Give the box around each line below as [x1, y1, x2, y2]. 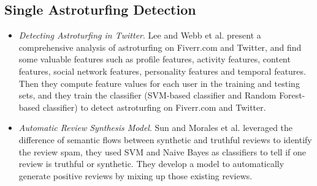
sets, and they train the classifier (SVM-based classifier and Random [18, 89, 277, 102]
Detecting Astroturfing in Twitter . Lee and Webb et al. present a [18, 29, 261, 42]
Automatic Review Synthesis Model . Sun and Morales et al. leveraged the [18, 121, 293, 134]
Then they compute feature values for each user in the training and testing [18, 76, 300, 89]
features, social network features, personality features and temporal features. [18, 64, 306, 77]
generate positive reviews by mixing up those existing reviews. [18, 169, 253, 182]
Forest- [279, 89, 305, 102]
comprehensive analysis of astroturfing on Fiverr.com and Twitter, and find [18, 40, 302, 53]
